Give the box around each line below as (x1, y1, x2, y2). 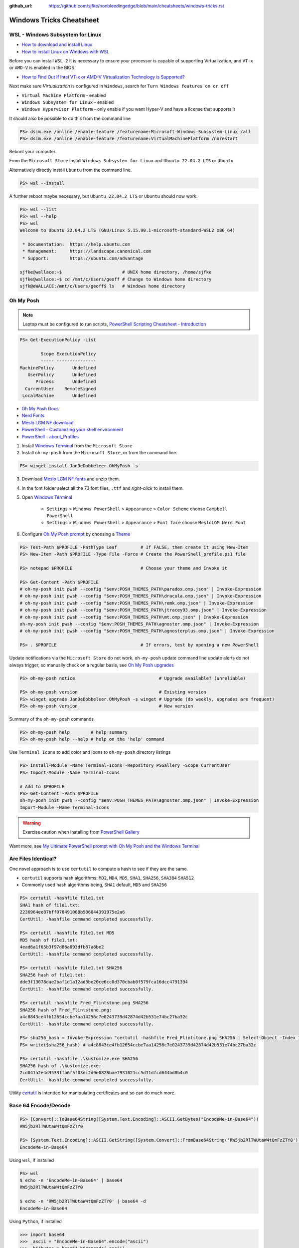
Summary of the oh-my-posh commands (9, 716, 94, 722)
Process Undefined (35, 379, 97, 384)
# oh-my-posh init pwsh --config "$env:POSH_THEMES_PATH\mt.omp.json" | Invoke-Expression (19, 614, 249, 620)
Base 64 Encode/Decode (9, 1102, 71, 1109)
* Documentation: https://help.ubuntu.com (22, 241, 131, 247)
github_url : (9, 3, 32, 8)
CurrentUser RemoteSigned (25, 386, 97, 391)
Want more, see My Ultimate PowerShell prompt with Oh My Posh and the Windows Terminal (9, 843, 200, 849)
